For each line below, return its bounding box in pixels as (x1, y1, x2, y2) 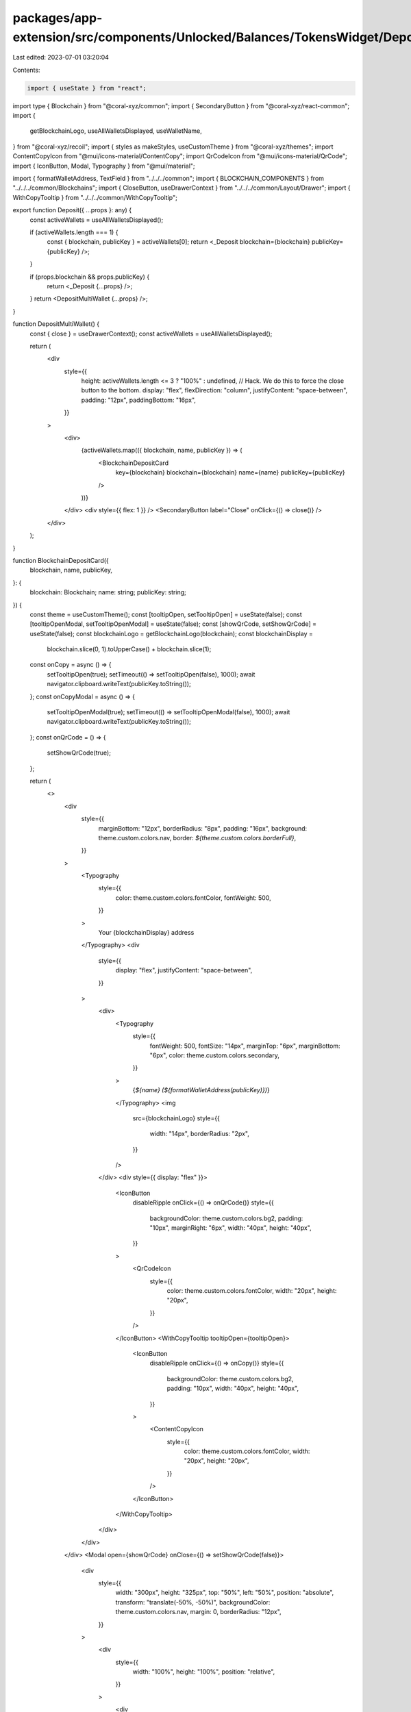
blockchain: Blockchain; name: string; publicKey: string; (29, 588, 186, 596)
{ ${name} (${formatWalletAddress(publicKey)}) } (132, 1086, 270, 1094)
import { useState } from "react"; (27, 84, 147, 92)
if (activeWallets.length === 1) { (29, 228, 119, 236)
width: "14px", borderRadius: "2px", (149, 1130, 249, 1138)
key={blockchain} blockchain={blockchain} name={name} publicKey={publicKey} (115, 468, 345, 477)
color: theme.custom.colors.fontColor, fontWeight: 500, (115, 894, 271, 902)
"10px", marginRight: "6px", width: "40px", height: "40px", (149, 1224, 312, 1232)
